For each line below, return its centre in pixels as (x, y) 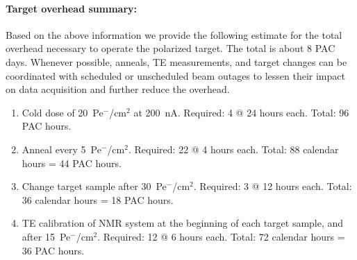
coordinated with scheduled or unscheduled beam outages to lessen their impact (175, 75)
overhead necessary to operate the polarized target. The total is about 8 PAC (171, 48)
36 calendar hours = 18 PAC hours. (98, 199)
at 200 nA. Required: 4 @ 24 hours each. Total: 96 (241, 112)
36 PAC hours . (53, 250)
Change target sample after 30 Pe (94, 186)
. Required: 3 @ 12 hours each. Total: (273, 186)
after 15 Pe (46, 236)
